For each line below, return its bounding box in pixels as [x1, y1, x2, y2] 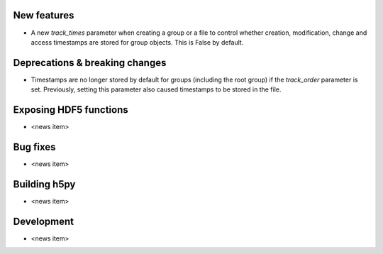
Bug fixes [13, 140, 56, 153]
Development [13, 215, 74, 227]
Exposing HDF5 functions [13, 104, 128, 116]
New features [13, 9, 74, 21]
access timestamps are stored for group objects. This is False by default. [30, 38, 244, 46]
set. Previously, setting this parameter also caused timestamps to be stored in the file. [30, 85, 282, 94]
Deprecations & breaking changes [13, 57, 167, 69]
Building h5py [13, 178, 76, 190]
